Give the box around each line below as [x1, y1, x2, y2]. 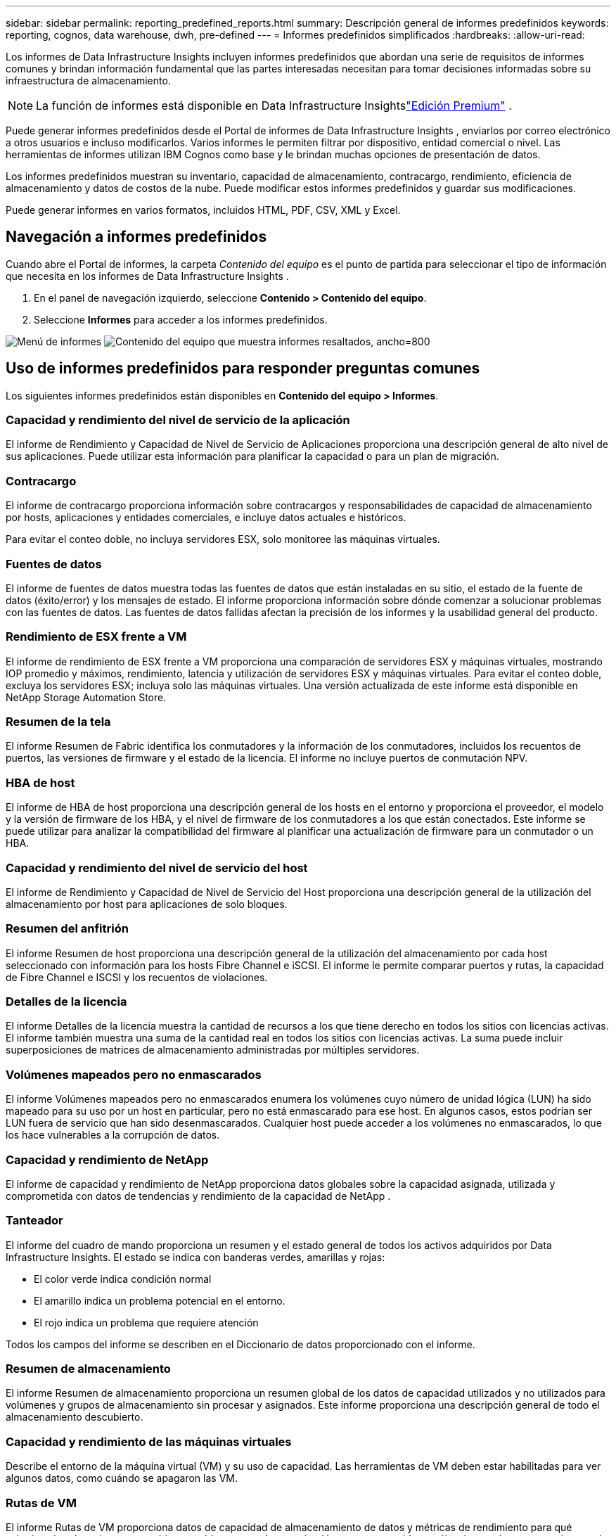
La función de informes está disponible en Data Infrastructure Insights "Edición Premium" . [36, 98, 512, 113]
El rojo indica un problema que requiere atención [34, 1316, 259, 1329]
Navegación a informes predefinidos [6, 228, 267, 246]
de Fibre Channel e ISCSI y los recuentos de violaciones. [6, 971, 268, 983]
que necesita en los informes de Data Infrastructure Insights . [6, 269, 289, 282]
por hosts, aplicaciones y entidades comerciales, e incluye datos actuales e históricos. [6, 511, 406, 524]
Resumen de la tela [6, 715, 111, 729]
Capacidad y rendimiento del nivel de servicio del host [6, 860, 308, 875]
